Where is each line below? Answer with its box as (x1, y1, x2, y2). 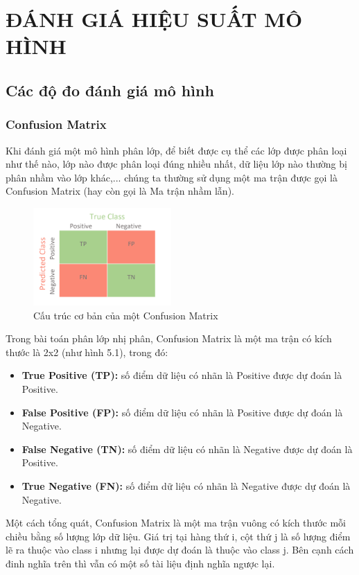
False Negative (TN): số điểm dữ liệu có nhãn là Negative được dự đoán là (21, 441, 353, 456)
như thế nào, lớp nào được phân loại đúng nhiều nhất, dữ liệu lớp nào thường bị (6, 157, 347, 171)
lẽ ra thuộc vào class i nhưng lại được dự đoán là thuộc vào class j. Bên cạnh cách (6, 542, 354, 557)
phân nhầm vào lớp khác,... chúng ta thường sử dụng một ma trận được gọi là (6, 170, 338, 184)
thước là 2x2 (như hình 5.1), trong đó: (6, 344, 168, 359)
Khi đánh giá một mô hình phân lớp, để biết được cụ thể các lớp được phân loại (6, 143, 347, 157)
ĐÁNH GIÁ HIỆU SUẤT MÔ (6, 5, 303, 33)
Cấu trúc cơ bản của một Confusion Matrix (33, 308, 218, 322)
